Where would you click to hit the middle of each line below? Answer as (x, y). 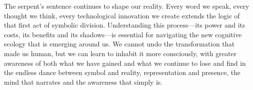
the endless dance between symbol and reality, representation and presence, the (122, 72)
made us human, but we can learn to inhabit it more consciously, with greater (120, 53)
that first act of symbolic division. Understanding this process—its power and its (125, 25)
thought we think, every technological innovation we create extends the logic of (122, 15)
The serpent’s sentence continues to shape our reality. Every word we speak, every (126, 6)
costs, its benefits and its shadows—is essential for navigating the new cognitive (123, 34)
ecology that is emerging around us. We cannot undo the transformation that (119, 44)
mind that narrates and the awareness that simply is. (83, 82)
